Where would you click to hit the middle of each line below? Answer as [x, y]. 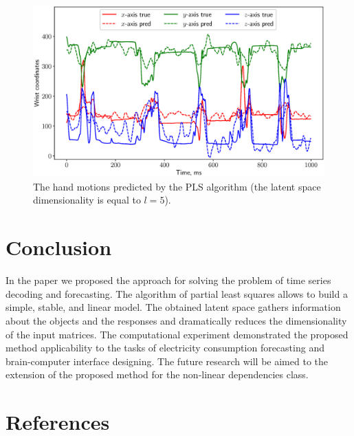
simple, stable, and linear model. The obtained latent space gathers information [173, 307]
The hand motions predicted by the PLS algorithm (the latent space [177, 186]
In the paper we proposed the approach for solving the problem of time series [168, 280]
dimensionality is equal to [87, 200]
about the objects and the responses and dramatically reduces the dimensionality [176, 320]
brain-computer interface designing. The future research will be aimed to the [167, 361]
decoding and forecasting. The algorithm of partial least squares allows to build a [177, 293]
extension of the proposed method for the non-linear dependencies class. [157, 374]
